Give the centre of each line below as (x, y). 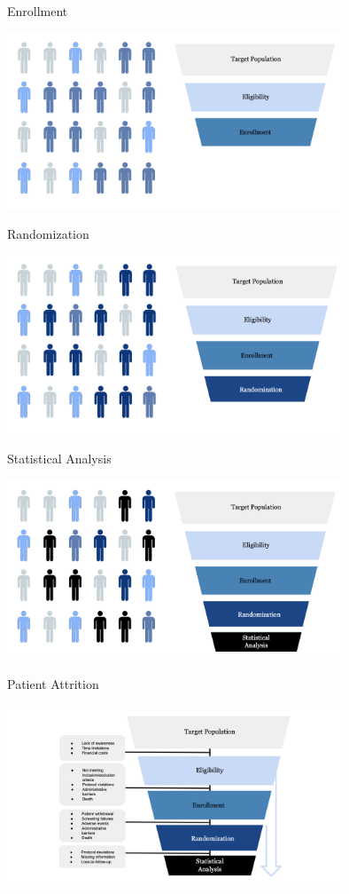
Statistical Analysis (59, 459)
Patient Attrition (53, 683)
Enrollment (38, 11)
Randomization (48, 233)
